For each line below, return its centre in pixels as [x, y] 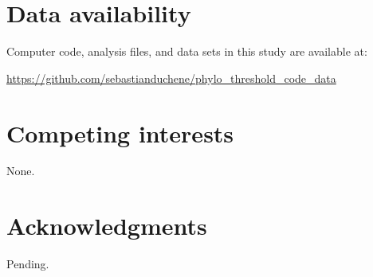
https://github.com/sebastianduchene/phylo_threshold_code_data [171, 78]
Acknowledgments [107, 226]
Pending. [28, 264]
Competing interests [120, 133]
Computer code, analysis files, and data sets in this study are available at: [187, 51]
